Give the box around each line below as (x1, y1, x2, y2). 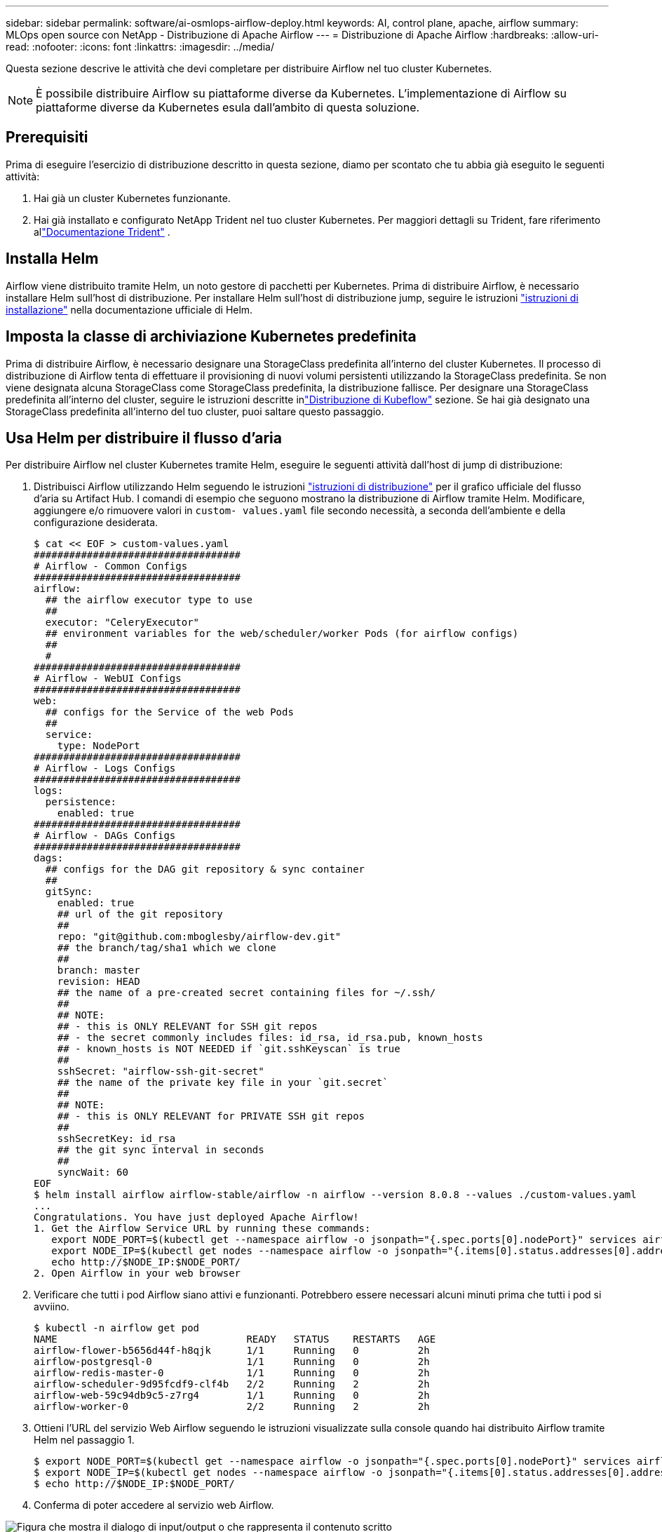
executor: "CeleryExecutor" (45, 617, 200, 629)
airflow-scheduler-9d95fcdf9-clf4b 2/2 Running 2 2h (34, 1378, 430, 1390)
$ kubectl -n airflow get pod (34, 1322, 200, 1334)
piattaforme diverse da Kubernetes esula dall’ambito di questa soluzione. (36, 100, 420, 114)
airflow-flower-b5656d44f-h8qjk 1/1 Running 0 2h (34, 1345, 430, 1357)
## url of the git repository (57, 908, 223, 920)
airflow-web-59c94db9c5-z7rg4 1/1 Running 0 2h (34, 1390, 430, 1402)
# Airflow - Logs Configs (34, 762, 176, 774)
